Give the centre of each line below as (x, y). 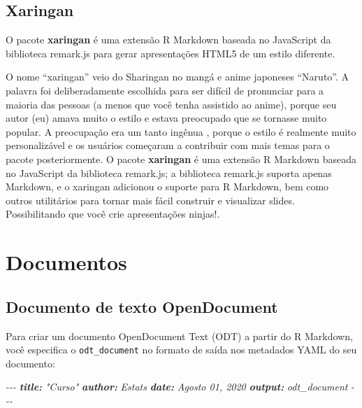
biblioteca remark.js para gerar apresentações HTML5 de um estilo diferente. (171, 53)
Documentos (66, 262)
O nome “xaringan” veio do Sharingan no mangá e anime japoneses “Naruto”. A (178, 77)
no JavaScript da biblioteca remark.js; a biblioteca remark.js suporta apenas (169, 173)
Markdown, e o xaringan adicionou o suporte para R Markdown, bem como (167, 187)
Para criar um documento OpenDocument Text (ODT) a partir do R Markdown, (179, 336)
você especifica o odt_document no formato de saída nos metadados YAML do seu (181, 350)
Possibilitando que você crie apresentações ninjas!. (113, 214)
